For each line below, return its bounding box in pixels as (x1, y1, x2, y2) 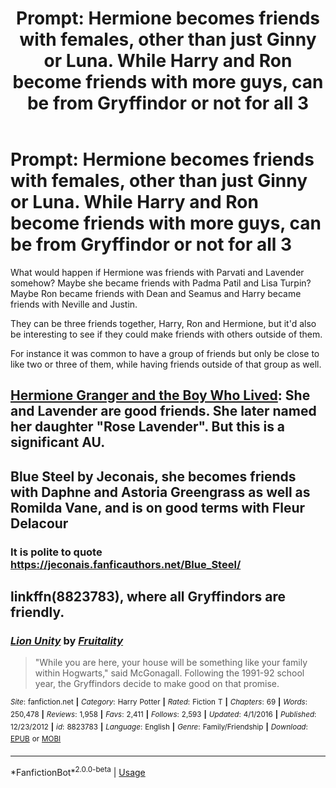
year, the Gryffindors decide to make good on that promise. (34, 678, 280, 690)
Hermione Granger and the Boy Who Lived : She (10, 387, 311, 404)
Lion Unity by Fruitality (10, 633, 124, 647)
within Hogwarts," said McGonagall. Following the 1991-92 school (34, 667, 305, 679)
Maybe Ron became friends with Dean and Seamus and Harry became (10, 287, 302, 299)
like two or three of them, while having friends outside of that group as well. (10, 358, 322, 370)
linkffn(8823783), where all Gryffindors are (10, 588, 287, 606)
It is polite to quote (10, 545, 103, 559)
